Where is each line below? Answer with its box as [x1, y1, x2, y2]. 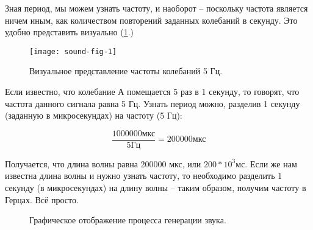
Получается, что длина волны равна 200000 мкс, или [5, 157, 201, 170]
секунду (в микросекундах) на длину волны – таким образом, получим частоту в [5, 181, 306, 194]
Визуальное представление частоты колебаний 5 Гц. [29, 64, 223, 77]
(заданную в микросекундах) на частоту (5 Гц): [5, 109, 182, 122]
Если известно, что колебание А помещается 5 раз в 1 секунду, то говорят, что [5, 85, 300, 98]
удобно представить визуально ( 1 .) [5, 26, 134, 38]
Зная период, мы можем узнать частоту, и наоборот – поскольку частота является [5, 2, 308, 14]
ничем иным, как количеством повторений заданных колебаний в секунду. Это [5, 13, 298, 26]
